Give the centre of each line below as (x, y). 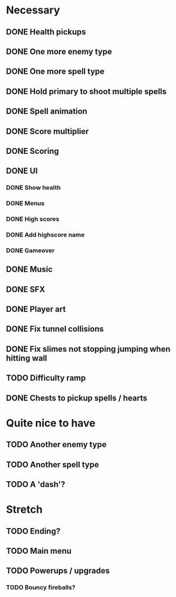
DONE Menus (25, 204)
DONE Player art (36, 309)
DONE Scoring (33, 151)
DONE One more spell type (55, 72)
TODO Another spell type (52, 464)
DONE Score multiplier (47, 131)
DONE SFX (26, 289)
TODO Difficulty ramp (46, 378)
